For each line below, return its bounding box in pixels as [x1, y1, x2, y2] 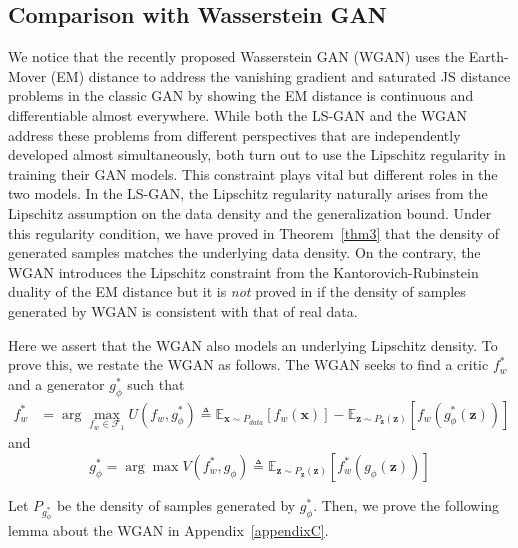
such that [127, 373, 185, 394]
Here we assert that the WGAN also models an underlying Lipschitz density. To [8, 334, 498, 355]
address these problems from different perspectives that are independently [8, 124, 461, 145]
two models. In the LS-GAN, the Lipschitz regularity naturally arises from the [8, 183, 488, 204]
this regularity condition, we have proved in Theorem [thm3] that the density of [8, 222, 500, 243]
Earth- [468, 46, 509, 67]
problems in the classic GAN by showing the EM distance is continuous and [8, 85, 474, 106]
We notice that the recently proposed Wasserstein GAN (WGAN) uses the [8, 46, 465, 67]
